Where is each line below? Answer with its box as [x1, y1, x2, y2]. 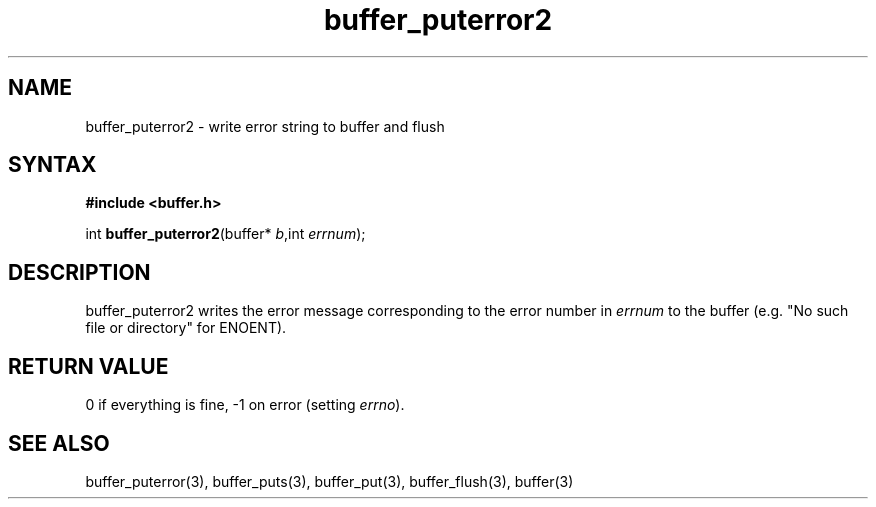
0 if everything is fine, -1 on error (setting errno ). [85, 396, 405, 414]
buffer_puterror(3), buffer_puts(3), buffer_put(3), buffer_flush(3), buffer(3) [85, 472, 574, 490]
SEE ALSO [8, 430, 110, 456]
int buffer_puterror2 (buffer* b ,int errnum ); [85, 225, 366, 243]
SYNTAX [8, 152, 97, 178]
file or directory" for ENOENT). [85, 319, 287, 337]
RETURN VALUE [8, 353, 169, 379]
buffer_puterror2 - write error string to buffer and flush [85, 117, 445, 135]
